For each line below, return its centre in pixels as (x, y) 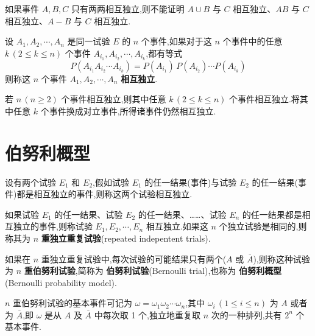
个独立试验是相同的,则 (263, 226)
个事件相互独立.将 (264, 99)
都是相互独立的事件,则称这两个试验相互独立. (104, 194)
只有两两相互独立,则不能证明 (128, 9)
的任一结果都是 (272, 214)
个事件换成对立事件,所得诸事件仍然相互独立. (128, 110)
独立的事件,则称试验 (53, 226)
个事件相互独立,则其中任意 (114, 99)
